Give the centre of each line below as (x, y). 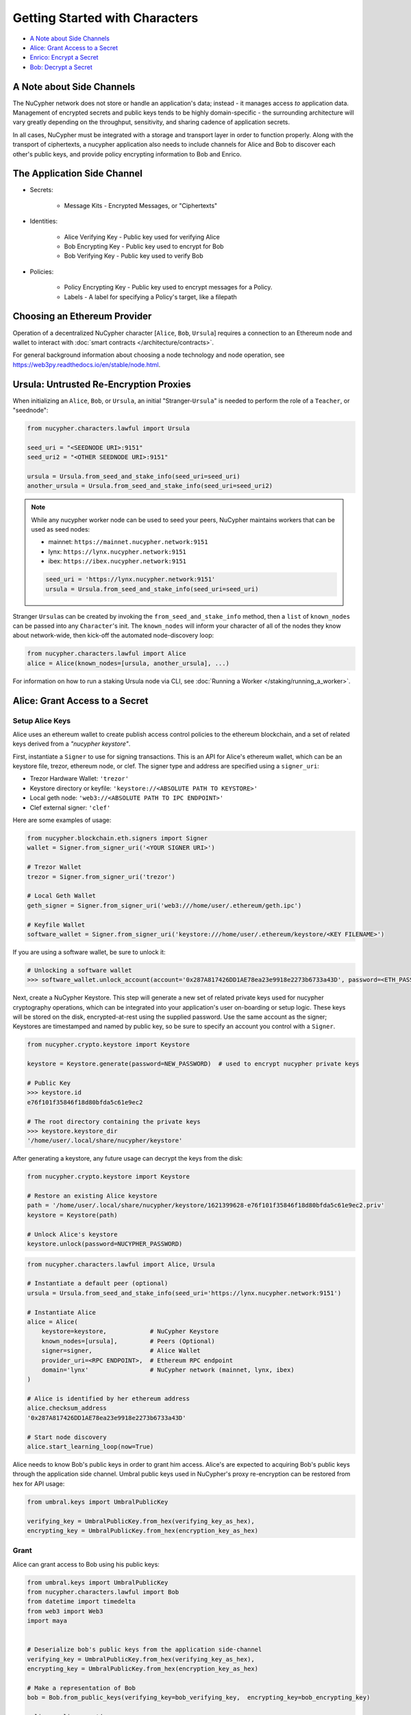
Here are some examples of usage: (62, 820)
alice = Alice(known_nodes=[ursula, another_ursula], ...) (128, 663)
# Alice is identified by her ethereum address (108, 1399)
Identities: (44, 221)
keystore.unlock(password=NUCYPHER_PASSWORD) (105, 1244)
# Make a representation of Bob (82, 1688)
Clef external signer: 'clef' (70, 807)
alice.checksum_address (67, 1408)
